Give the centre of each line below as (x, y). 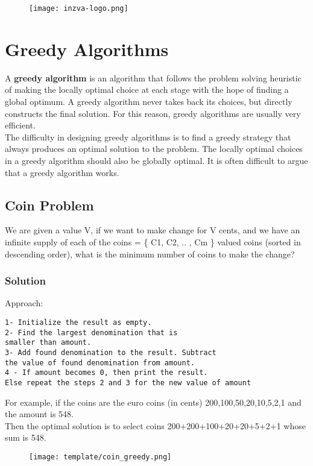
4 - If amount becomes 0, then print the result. (106, 373)
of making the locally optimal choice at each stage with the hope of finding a (147, 90)
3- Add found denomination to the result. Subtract (111, 352)
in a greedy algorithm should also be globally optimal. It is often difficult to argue (156, 160)
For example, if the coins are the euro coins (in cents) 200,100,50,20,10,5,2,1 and (153, 402)
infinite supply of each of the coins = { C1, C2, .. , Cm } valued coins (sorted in (153, 241)
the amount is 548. (40, 414)
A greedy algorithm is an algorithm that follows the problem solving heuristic (153, 77)
